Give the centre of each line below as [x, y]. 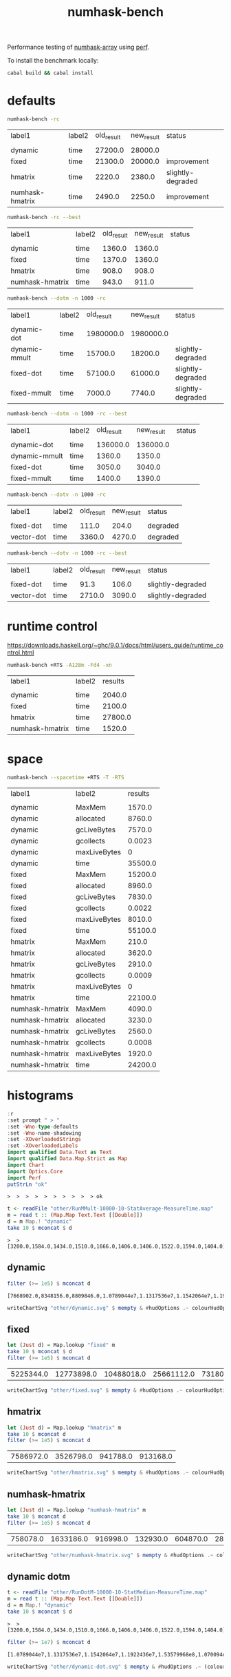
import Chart [26, 1165]
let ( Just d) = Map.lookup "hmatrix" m [64, 1428]
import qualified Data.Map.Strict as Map [67, 1159]
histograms [41, 1095]
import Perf [24, 1178]
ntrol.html [21, 652]
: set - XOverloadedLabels [43, 1146]
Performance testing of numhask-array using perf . [78, 47]
